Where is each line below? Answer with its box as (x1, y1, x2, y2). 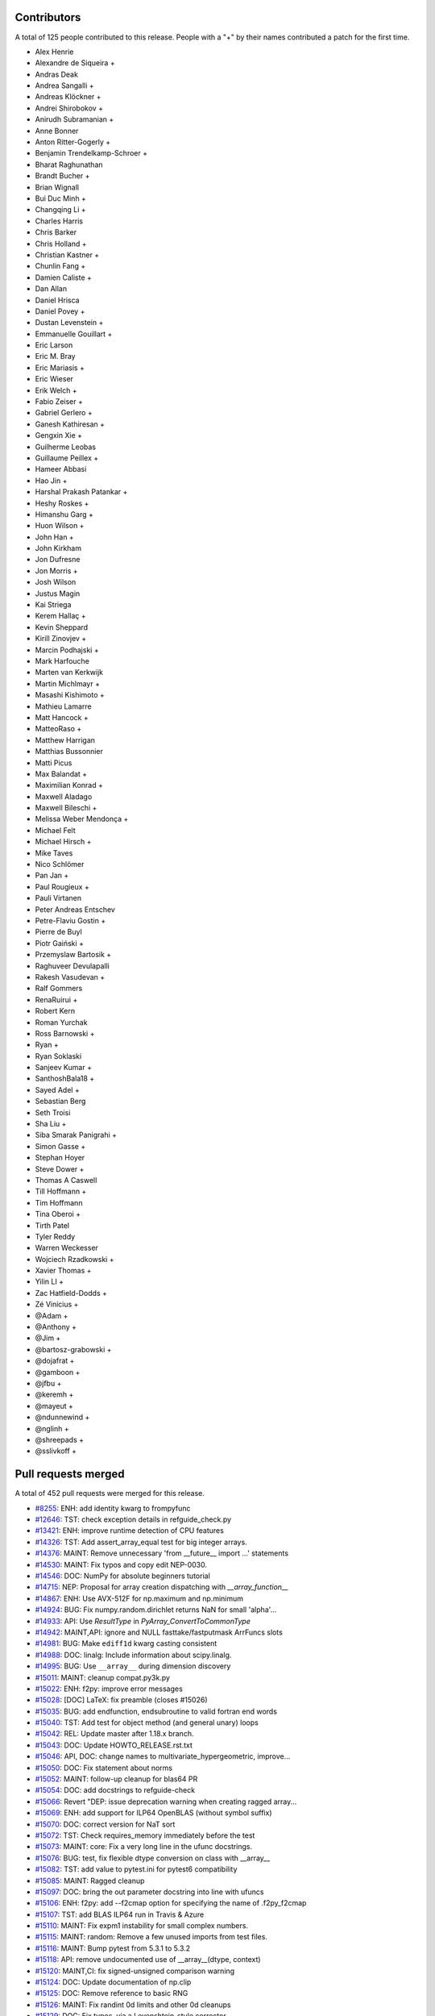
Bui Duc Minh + (35, 194, 86, 203)
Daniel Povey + (35, 306, 85, 316)
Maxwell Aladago (35, 791, 93, 802)
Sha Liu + (35, 1119, 67, 1129)
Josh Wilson (35, 577, 77, 587)
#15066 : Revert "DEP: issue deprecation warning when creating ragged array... (35, 1797, 297, 1806)
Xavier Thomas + (35, 1266, 92, 1276)
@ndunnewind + (35, 1412, 90, 1422)
